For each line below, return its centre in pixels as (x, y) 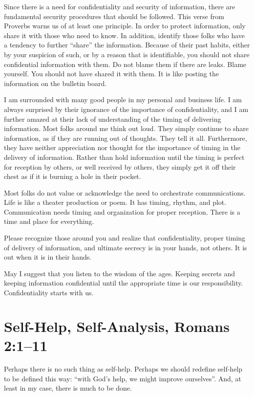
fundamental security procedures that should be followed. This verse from (114, 16)
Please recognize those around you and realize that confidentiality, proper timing (125, 238)
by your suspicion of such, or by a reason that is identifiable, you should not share (127, 54)
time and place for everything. (49, 221)
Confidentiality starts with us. (49, 293)
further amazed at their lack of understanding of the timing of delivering (113, 119)
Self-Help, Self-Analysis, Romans (117, 326)
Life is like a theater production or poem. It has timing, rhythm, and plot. (115, 202)
